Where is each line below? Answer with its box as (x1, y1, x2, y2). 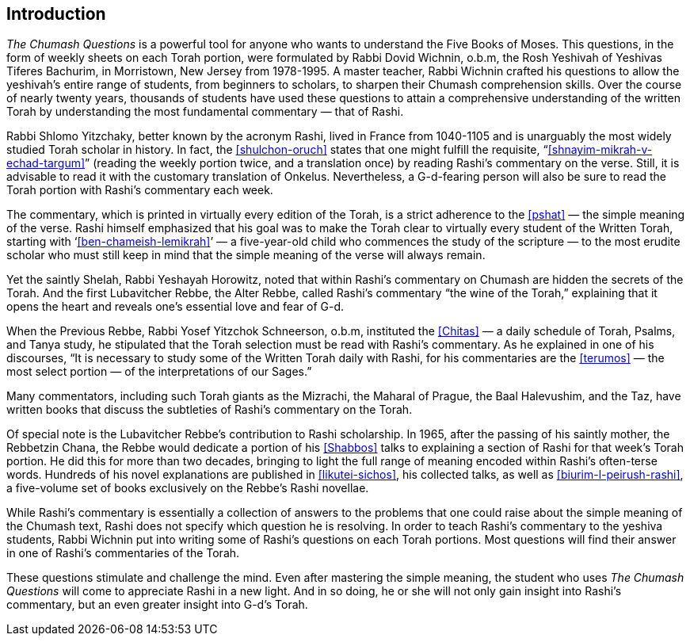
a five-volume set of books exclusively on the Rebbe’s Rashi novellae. (6, 481, 369, 495)
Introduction (6, 4, 106, 24)
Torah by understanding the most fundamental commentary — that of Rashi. (6, 105, 404, 119)
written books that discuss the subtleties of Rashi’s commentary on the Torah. (6, 403, 413, 417)
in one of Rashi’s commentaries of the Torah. (6, 546, 240, 560)
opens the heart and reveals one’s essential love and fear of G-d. (6, 300, 345, 314)
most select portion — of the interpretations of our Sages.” (6, 365, 312, 379)
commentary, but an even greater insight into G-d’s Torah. (6, 598, 308, 612)
